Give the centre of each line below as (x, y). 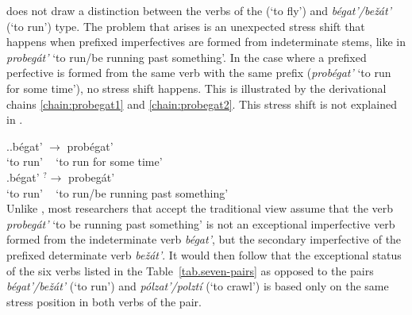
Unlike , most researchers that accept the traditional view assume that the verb (200, 208)
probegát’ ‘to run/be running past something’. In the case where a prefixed (187, 57)
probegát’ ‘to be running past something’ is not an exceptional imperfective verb (201, 223)
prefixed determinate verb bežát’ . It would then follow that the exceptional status (204, 254)
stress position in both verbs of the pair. (104, 301)
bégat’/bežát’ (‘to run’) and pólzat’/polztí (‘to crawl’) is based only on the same (198, 286)
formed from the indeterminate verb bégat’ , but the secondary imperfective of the (204, 239)
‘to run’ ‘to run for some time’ (85, 161)
